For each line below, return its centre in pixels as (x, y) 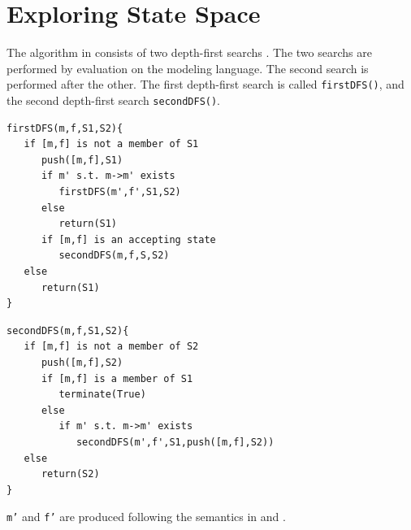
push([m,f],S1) (82, 160)
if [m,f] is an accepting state (128, 239)
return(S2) (70, 474)
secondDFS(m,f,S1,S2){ (68, 330)
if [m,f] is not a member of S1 (111, 144)
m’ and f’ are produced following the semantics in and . (146, 517)
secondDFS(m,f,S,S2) (114, 256)
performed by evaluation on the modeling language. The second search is (188, 68)
